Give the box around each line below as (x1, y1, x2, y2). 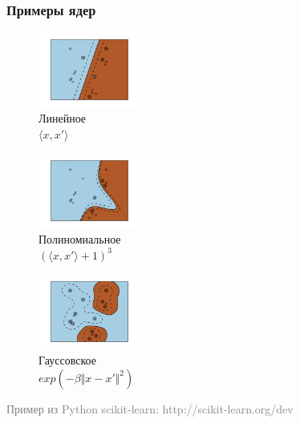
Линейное (39, 110, 87, 127)
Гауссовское (39, 352, 96, 369)
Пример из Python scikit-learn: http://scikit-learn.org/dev (6, 400, 294, 417)
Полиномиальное (39, 231, 121, 248)
